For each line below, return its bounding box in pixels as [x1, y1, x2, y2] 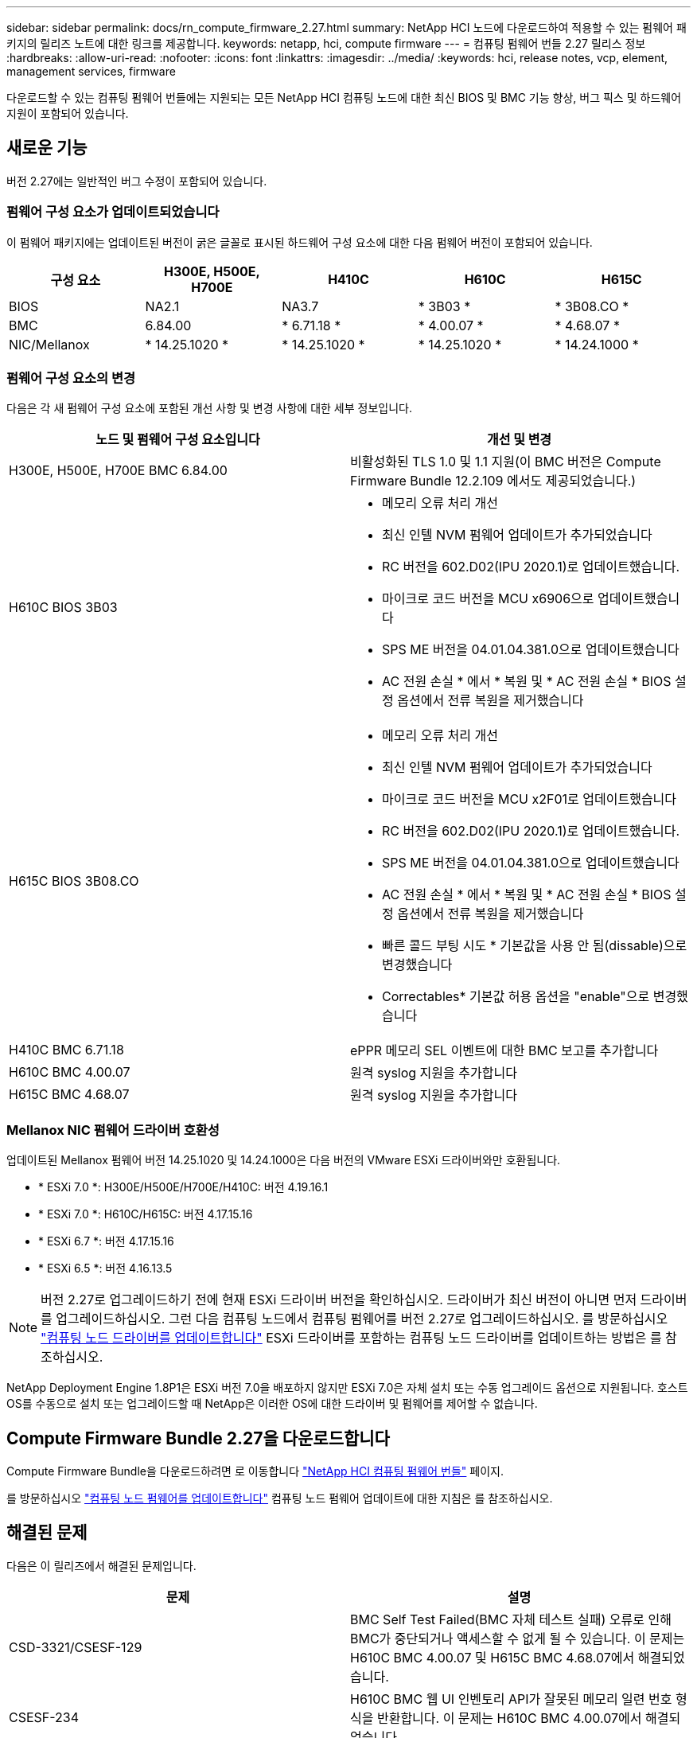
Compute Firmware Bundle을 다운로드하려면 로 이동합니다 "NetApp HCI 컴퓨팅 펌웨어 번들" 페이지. [6, 1463, 504, 1478]
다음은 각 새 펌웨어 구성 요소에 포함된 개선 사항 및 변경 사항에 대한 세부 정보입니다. [6, 401, 412, 415]
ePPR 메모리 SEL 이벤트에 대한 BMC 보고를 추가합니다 [350, 1042, 659, 1059]
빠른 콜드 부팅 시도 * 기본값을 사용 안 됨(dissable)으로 [382, 937, 687, 954]
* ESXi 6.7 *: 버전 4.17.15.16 [38, 1234, 174, 1249]
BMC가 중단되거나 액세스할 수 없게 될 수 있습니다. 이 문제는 [350, 1630, 685, 1646]
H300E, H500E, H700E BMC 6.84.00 [9, 462, 228, 479]
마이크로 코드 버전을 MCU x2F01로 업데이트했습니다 [382, 791, 677, 808]
